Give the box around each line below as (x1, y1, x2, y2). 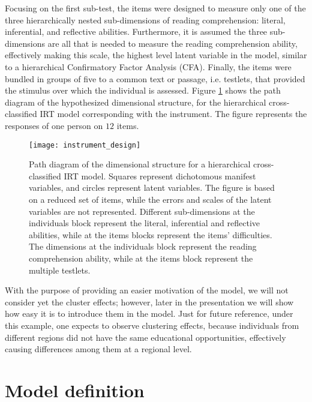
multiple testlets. (29, 263, 91, 276)
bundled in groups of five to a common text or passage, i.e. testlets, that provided (5, 72, 305, 85)
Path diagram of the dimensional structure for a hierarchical (29, 158, 251, 170)
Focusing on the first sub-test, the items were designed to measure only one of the (5, 2, 306, 14)
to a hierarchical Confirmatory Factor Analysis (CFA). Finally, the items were (5, 60, 292, 73)
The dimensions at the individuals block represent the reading (29, 240, 257, 253)
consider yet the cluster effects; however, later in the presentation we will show (5, 295, 294, 308)
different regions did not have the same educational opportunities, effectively (5, 331, 286, 343)
